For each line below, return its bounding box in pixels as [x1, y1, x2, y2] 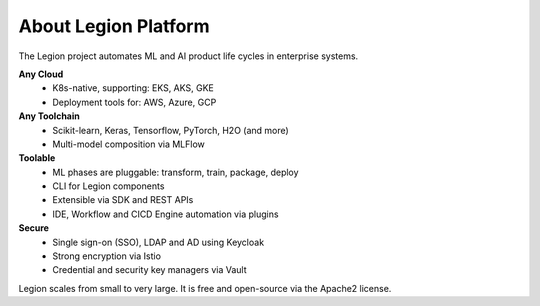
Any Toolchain [18, 110, 80, 122]
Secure [18, 222, 50, 234]
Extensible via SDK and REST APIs [52, 194, 194, 206]
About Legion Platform [18, 15, 210, 37]
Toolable [18, 152, 56, 164]
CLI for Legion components [52, 180, 165, 192]
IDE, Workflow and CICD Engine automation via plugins [52, 208, 279, 220]
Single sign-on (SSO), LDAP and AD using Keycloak [52, 236, 265, 248]
